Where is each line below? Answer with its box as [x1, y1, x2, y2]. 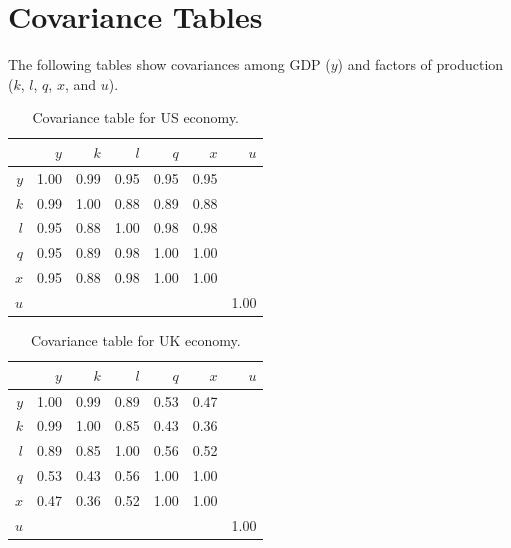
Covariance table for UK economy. [30, 330, 241, 351]
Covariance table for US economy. [32, 107, 240, 128]
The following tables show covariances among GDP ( [8, 54, 331, 75]
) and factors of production [337, 54, 504, 75]
